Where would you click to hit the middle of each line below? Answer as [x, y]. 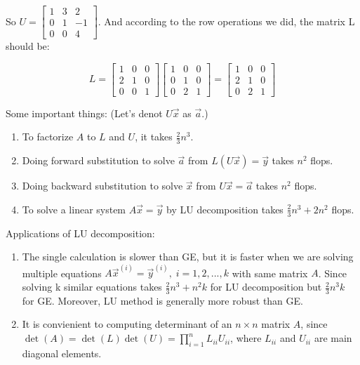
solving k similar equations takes [92, 287]
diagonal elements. [62, 353]
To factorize [48, 137]
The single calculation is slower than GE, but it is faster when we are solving [188, 257]
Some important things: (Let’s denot [84, 113]
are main [333, 338]
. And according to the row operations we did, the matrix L [226, 21]
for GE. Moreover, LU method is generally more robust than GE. [162, 300]
